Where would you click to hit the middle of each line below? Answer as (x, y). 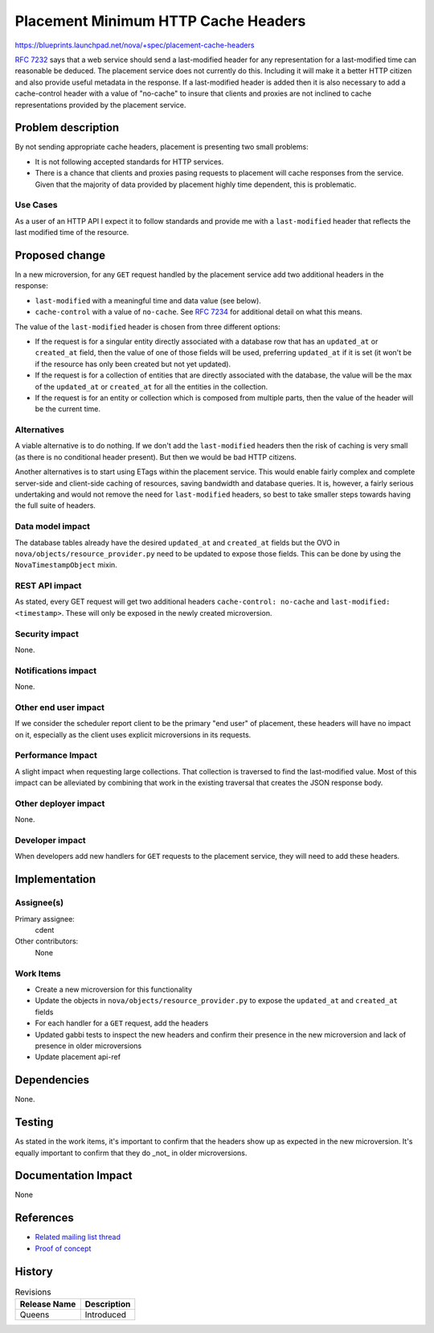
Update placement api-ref (78, 1057)
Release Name (48, 1304)
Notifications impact (55, 671)
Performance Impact (56, 755)
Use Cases (36, 205)
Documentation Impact (74, 1176)
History (34, 1271)
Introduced (106, 1314)
